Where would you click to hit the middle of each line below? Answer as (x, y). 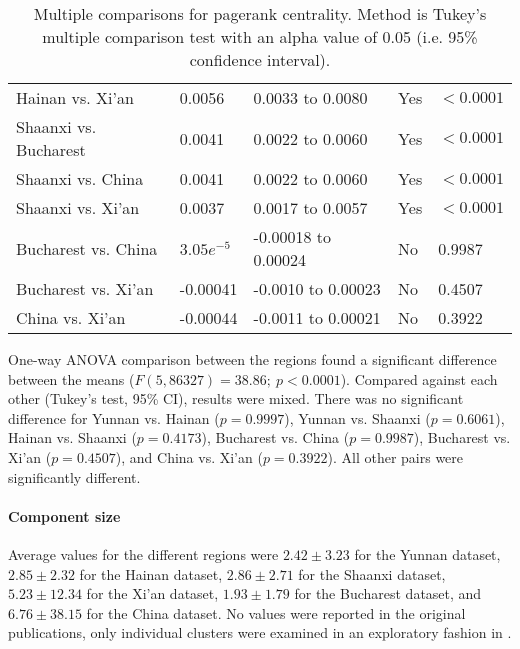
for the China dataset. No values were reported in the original (276, 612)
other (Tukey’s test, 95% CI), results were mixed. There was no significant (236, 398)
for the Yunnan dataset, (427, 553)
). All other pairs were (395, 456)
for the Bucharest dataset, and (388, 593)
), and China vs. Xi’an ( (189, 456)
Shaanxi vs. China (80, 178)
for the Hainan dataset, (151, 573)
